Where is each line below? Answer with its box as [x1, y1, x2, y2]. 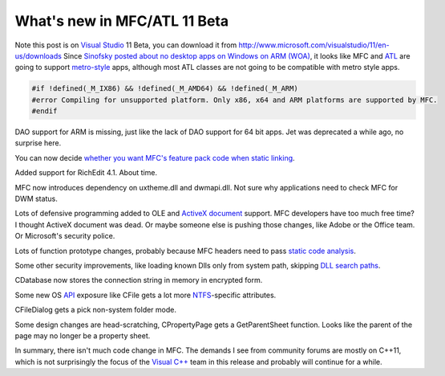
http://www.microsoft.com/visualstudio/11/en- [238, 40, 390, 50]
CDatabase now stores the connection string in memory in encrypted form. [14, 276, 263, 285]
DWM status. [14, 194, 58, 204]
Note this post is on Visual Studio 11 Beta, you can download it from [14, 40, 237, 50]
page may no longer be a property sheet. [14, 330, 151, 341]
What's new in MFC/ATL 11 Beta [14, 12, 229, 30]
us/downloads [14, 51, 62, 60]
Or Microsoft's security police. [14, 231, 115, 241]
